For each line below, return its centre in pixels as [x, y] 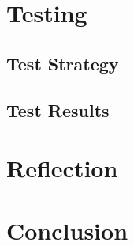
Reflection [62, 168]
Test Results [58, 110]
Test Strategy [63, 63]
